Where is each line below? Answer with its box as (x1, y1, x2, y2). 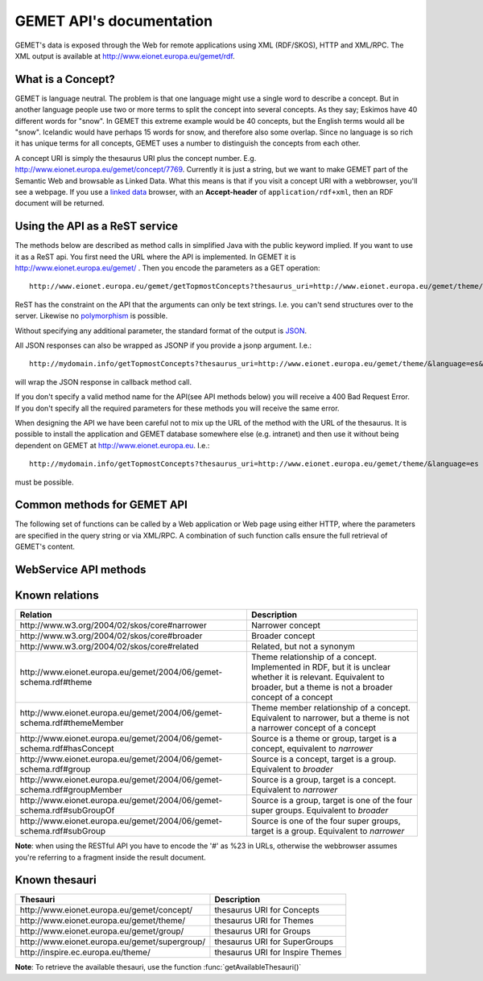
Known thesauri (14, 873, 97, 887)
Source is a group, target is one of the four (250, 795, 413, 806)
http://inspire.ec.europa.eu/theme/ (19, 946, 151, 958)
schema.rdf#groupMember (19, 785, 122, 796)
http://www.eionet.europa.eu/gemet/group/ (19, 925, 184, 937)
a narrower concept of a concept (250, 723, 377, 734)
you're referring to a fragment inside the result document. (14, 852, 207, 862)
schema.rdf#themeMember (19, 717, 124, 728)
